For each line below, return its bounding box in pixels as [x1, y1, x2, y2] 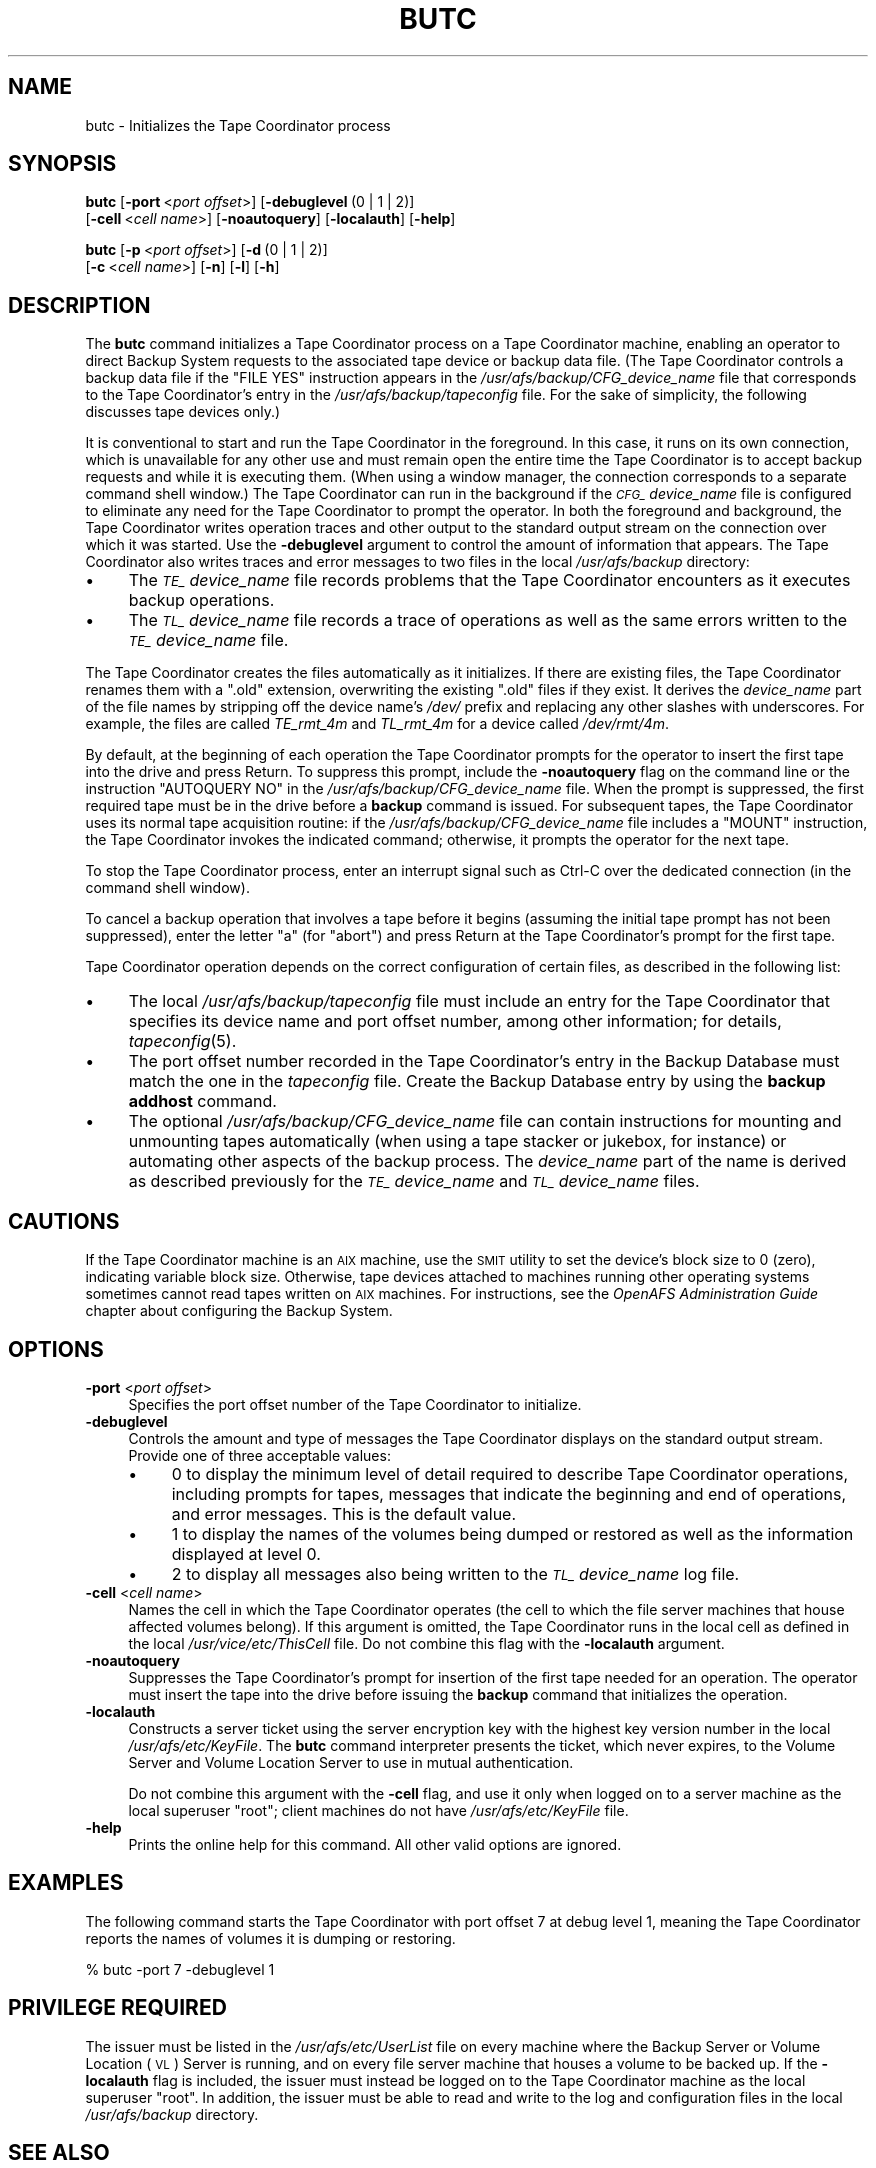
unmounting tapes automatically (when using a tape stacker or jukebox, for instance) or [128, 1131, 787, 1152]
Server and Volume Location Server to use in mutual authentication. [128, 1753, 574, 1771]
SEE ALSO [8, 2140, 110, 2166]
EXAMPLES [8, 1870, 124, 1896]
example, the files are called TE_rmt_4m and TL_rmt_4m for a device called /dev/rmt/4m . [85, 715, 669, 733]
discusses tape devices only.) [85, 403, 281, 421]
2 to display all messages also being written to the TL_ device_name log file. [171, 1563, 740, 1584]
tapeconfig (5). [128, 1031, 237, 1052]
